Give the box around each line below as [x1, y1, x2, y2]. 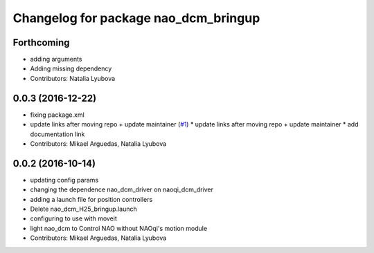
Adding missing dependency [30, 64, 112, 73]
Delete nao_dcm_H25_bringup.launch [30, 205, 138, 213]
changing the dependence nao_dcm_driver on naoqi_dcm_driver [30, 185, 214, 194]
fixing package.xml [30, 111, 84, 119]
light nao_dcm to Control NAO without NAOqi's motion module [30, 224, 208, 232]
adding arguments [30, 55, 82, 64]
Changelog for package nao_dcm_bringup [12, 10, 260, 26]
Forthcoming [12, 37, 70, 48]
